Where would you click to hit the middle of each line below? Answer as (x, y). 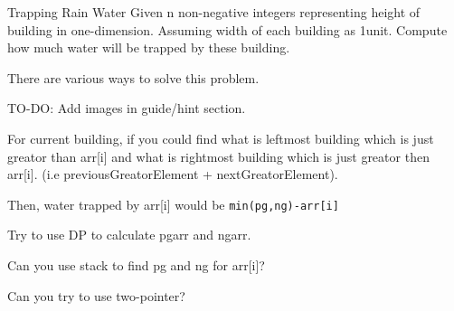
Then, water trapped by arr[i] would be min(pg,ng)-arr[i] (173, 204)
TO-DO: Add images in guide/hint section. (127, 108)
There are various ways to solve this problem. (133, 77)
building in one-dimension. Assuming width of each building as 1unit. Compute (227, 29)
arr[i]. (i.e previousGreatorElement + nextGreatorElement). (173, 174)
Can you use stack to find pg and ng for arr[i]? (136, 265)
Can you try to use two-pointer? (96, 295)
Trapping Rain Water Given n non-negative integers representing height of (214, 12)
